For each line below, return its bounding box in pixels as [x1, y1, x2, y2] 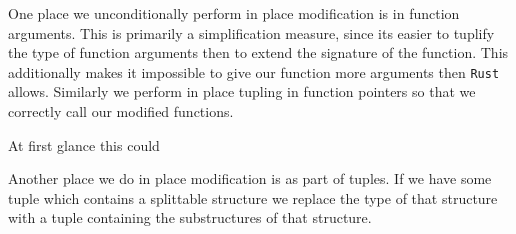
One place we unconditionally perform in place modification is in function [8, 3, 460, 23]
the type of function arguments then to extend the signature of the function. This [8, 42, 509, 63]
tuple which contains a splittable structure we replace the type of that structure [8, 187, 498, 208]
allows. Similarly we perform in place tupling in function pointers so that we [8, 81, 476, 102]
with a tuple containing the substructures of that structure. [8, 207, 372, 228]
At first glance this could [8, 134, 160, 155]
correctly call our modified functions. [8, 101, 234, 122]
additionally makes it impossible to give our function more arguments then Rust [8, 61, 500, 82]
